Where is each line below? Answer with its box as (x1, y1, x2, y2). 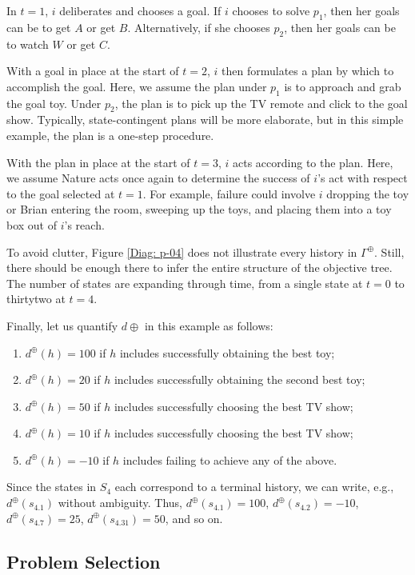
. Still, (374, 243, 405, 260)
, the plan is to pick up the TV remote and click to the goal (114, 94, 408, 111)
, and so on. (165, 509, 223, 526)
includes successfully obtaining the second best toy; (114, 371, 365, 388)
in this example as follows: (144, 317, 273, 333)
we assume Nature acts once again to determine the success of (6, 170, 310, 186)
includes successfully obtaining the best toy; (119, 344, 335, 361)
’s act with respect (317, 170, 408, 186)
